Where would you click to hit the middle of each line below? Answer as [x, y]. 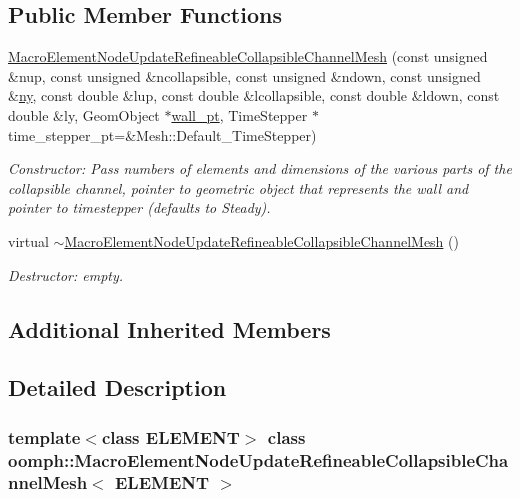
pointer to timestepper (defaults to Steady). [139, 207]
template [44, 436]
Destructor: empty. [66, 274]
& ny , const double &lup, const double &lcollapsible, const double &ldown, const [254, 95]
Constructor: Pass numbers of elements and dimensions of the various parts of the [260, 168]
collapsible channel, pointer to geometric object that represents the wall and [238, 187]
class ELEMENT [170, 436]
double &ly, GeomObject [84, 114]
